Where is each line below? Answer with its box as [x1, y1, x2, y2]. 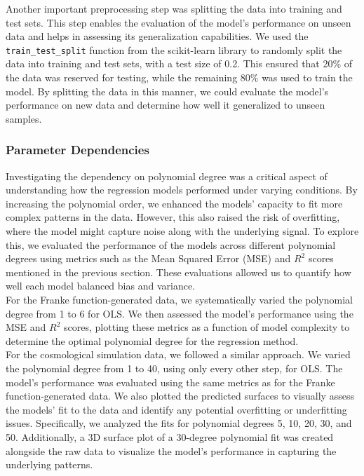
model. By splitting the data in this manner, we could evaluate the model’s [6, 83, 329, 98]
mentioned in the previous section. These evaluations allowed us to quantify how [6, 264, 351, 279]
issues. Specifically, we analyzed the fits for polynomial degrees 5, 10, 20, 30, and [6, 416, 352, 430]
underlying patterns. [6, 457, 93, 472]
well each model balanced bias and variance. [6, 278, 195, 293]
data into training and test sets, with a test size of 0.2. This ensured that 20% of [6, 56, 353, 71]
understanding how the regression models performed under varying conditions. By [6, 182, 358, 197]
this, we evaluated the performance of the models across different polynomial [6, 237, 336, 252]
